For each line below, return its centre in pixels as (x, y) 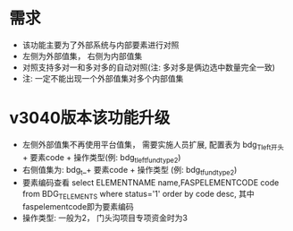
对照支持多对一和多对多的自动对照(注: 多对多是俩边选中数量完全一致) (148, 67)
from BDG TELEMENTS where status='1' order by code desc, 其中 (138, 195)
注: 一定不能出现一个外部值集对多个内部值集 (103, 78)
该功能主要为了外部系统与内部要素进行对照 (100, 45)
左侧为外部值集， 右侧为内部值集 (82, 56)
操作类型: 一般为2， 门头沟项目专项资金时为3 (105, 218)
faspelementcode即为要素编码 (78, 207)
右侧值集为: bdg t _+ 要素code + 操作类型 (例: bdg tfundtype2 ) (130, 171)
